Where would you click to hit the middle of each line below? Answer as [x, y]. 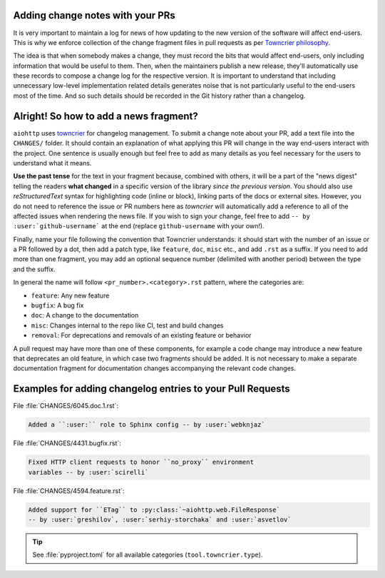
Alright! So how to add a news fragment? [106, 116]
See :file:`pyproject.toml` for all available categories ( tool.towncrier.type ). [148, 555]
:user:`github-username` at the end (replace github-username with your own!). [139, 226]
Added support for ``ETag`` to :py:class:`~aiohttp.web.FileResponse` [154, 509]
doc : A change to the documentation [85, 315]
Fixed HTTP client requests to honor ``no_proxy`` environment [141, 462]
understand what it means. [52, 163]
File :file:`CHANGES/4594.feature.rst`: [69, 491]
